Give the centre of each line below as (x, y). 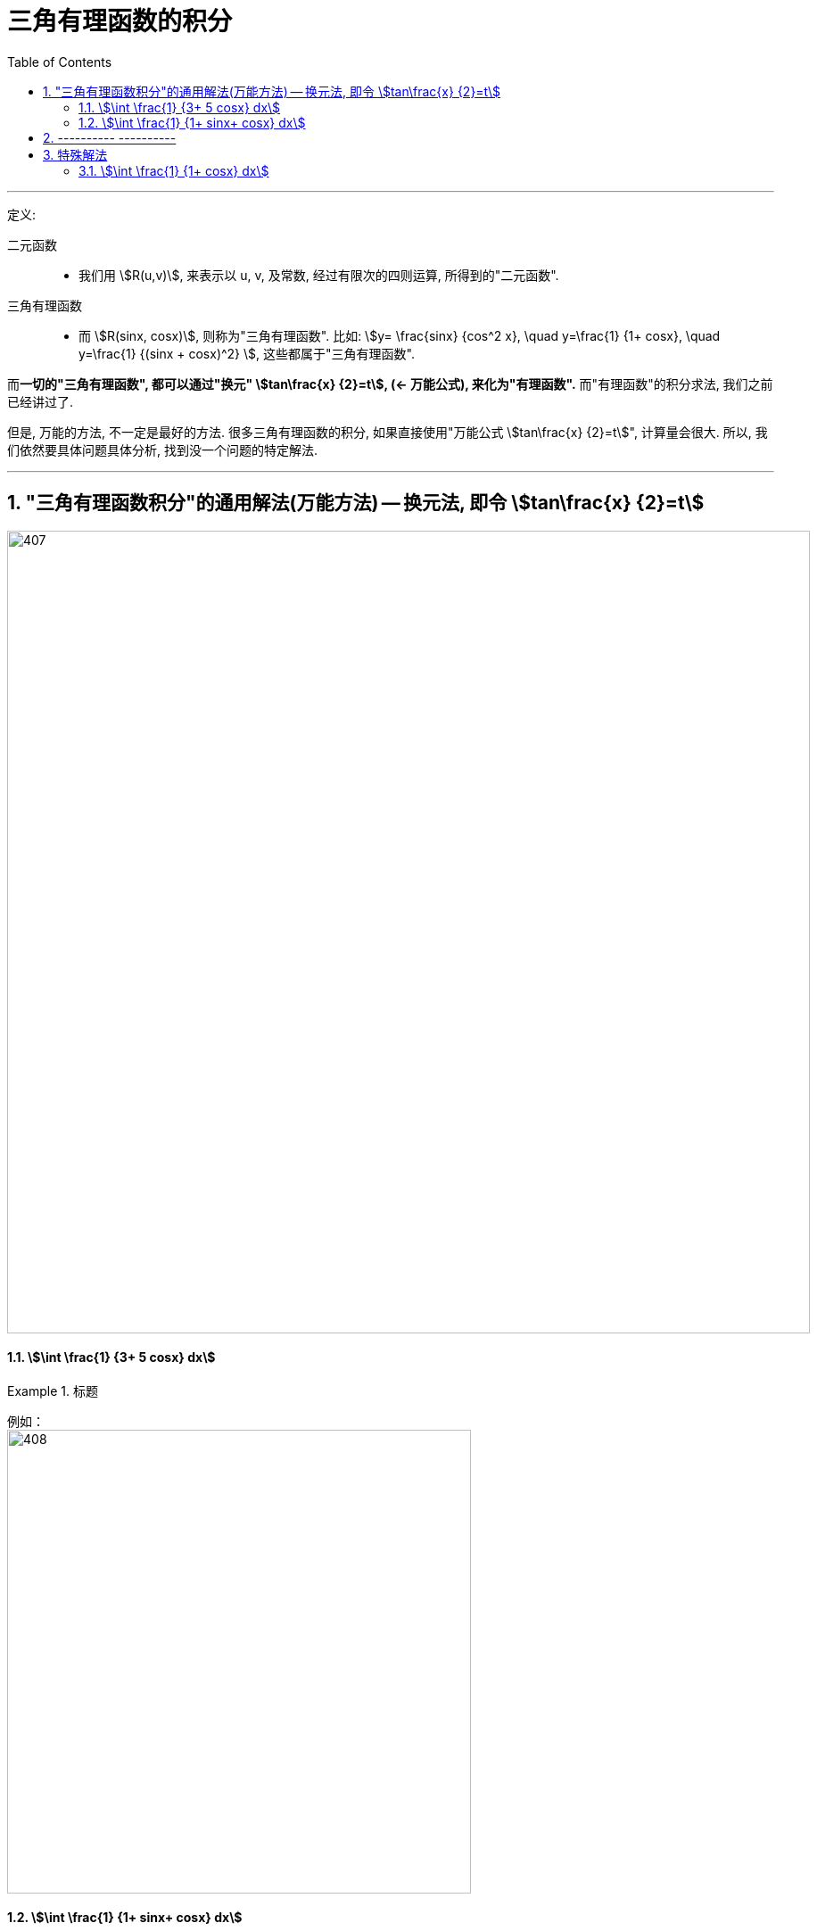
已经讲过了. (41, 401)
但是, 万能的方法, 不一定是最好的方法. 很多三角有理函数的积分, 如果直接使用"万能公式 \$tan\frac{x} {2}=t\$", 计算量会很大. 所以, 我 (388, 432)
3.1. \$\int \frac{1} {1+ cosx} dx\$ (174, 170)
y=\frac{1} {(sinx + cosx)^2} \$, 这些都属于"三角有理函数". (247, 353)
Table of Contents (60, 62)
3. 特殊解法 (75, 154)
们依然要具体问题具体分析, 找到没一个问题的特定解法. (163, 450)
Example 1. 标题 (53, 1390)
